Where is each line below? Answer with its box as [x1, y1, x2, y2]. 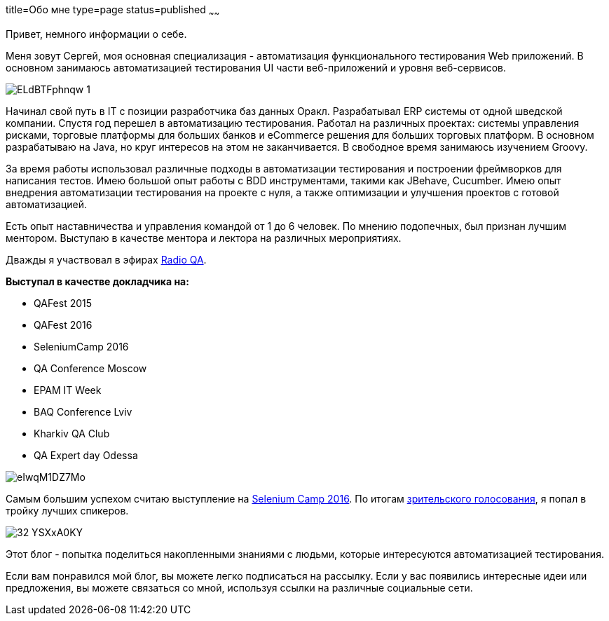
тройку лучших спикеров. [6, 504, 129, 517]
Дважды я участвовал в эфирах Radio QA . [6, 253, 207, 266]
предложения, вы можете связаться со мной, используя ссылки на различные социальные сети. [6, 581, 473, 594]
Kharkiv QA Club [34, 427, 110, 439]
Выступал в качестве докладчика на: [6, 275, 189, 287]
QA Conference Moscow [34, 362, 147, 374]
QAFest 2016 [34, 318, 93, 331]
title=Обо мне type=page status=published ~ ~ [6, 4, 220, 18]
